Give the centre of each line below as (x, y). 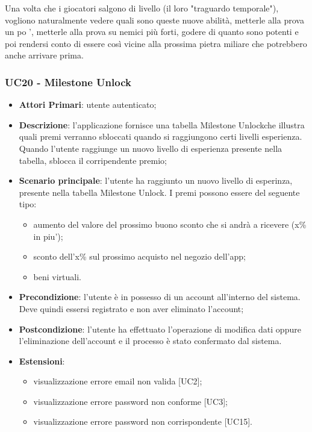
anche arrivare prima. (44, 55)
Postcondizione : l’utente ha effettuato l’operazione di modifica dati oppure (160, 329)
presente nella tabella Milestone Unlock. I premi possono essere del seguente (159, 192)
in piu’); (48, 236)
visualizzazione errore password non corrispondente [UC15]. (143, 421)
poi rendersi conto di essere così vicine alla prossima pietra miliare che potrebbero (156, 43)
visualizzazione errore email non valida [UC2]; (118, 381)
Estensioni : (42, 361)
